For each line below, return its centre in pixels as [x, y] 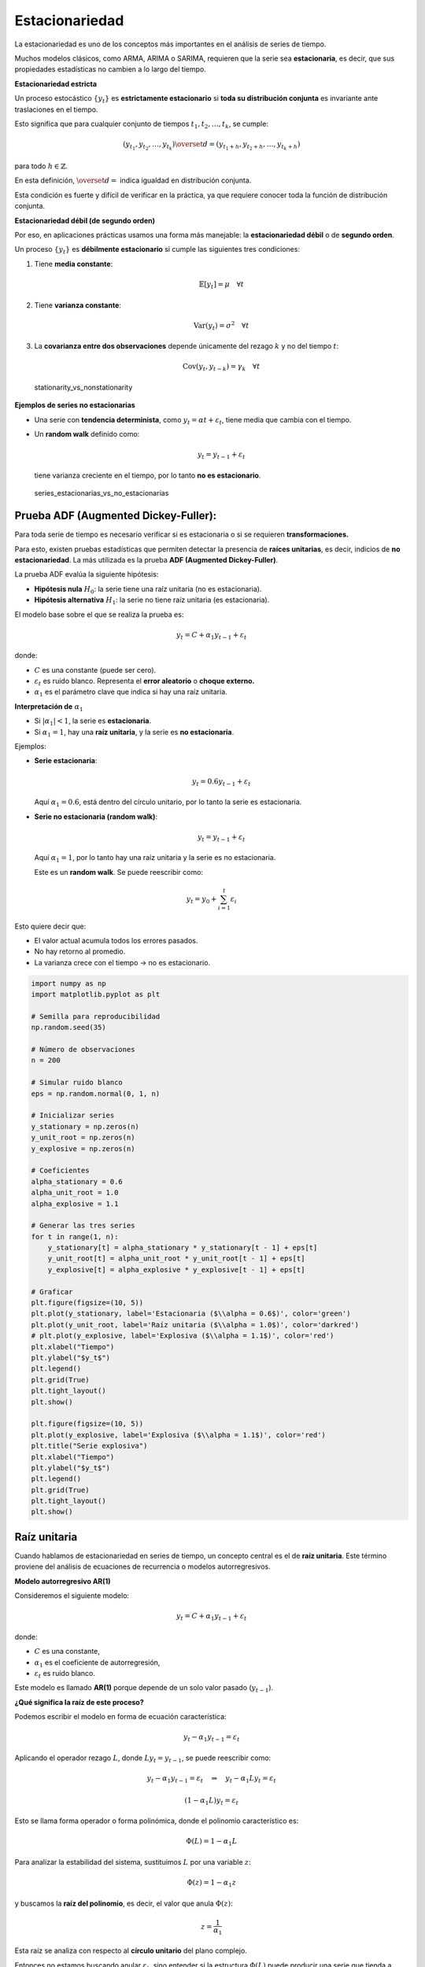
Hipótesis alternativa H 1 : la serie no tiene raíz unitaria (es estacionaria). [152, 600]
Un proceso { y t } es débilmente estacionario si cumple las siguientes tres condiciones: [157, 250]
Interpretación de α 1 [49, 707]
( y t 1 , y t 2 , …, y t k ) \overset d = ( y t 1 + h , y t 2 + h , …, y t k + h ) [211, 146]
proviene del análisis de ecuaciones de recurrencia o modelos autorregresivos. [142, 1567]
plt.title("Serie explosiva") [89, 1446]
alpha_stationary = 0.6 [77, 1181]
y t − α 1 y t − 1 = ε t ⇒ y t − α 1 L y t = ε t [212, 1779]
